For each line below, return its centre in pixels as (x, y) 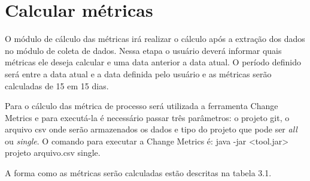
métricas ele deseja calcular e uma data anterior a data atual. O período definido (153, 62)
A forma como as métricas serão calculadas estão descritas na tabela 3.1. (138, 173)
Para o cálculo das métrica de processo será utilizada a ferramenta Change (142, 106)
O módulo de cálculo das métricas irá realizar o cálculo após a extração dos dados (155, 39)
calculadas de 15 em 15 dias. (57, 85)
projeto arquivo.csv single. (53, 153)
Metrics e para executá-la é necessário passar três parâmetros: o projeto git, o (147, 117)
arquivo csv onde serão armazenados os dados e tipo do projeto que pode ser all (151, 129)
